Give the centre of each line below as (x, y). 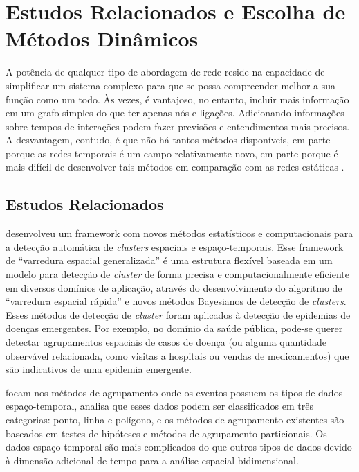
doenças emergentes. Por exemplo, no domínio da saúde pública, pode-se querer (174, 328)
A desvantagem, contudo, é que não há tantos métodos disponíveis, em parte (168, 140)
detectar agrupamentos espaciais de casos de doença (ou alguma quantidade (166, 342)
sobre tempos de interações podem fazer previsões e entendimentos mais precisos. (178, 126)
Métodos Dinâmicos (102, 38)
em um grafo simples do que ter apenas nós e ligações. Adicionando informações (175, 113)
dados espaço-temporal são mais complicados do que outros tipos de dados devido (179, 447)
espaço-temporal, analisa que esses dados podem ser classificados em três (159, 406)
